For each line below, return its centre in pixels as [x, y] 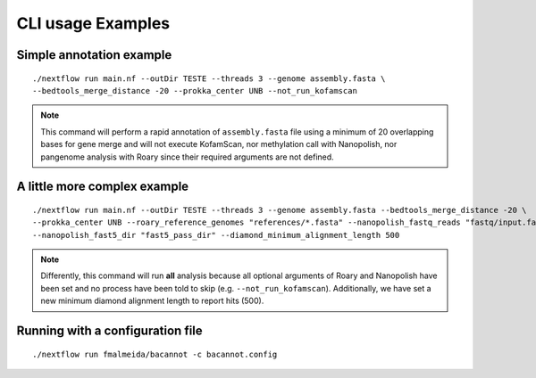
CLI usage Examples [93, 23]
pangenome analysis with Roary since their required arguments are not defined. [187, 157]
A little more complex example [103, 187]
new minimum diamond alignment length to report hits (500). [152, 301]
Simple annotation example [94, 55]
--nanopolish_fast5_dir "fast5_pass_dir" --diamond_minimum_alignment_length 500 [216, 235]
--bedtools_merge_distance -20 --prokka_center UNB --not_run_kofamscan [195, 90]
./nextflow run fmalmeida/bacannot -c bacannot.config [155, 354]
